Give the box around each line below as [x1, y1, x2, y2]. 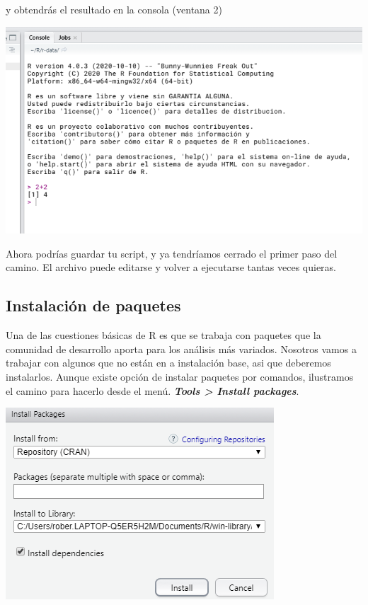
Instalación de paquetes [6, 294, 181, 316]
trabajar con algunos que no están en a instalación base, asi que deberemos [6, 355, 331, 370]
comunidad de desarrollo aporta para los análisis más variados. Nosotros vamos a [6, 341, 357, 356]
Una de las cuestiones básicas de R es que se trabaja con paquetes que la [6, 328, 321, 342]
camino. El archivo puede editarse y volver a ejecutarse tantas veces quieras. [6, 260, 336, 275]
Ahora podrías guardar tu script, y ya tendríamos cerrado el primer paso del [6, 246, 338, 260]
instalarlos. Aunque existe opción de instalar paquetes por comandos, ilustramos [6, 369, 354, 384]
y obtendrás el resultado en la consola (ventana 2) [6, 2, 222, 16]
